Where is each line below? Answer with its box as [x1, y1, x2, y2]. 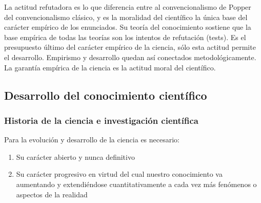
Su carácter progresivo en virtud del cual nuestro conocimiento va [16, 169, 223, 179]
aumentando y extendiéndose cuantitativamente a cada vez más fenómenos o [16, 178, 257, 189]
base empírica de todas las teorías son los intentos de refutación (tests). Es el [4, 31, 246, 42]
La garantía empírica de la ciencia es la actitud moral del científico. [4, 62, 216, 72]
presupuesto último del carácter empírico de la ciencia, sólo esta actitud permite [4, 42, 256, 52]
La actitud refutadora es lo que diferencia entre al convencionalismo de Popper [4, 2, 251, 12]
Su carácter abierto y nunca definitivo [16, 151, 135, 162]
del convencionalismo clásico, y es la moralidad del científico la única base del [4, 11, 248, 22]
